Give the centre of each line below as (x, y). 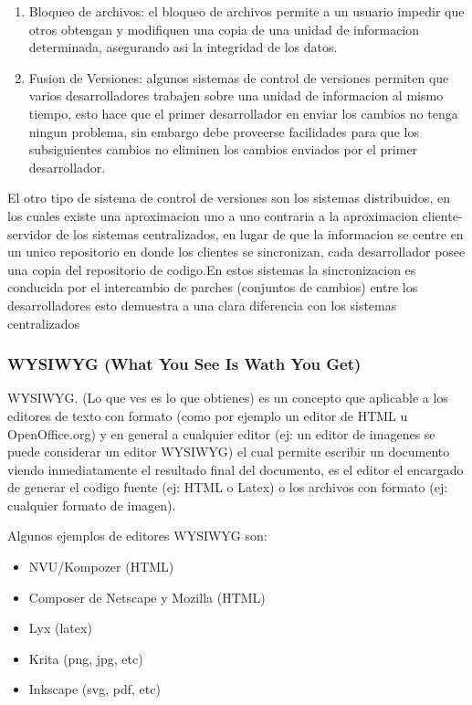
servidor (30, 233)
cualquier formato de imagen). (92, 505)
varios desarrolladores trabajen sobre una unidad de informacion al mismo (236, 95)
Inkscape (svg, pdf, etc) (94, 689)
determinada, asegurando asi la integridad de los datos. (183, 47)
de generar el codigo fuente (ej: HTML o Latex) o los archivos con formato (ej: (228, 487)
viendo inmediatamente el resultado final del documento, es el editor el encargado (236, 469)
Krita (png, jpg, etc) (86, 658)
